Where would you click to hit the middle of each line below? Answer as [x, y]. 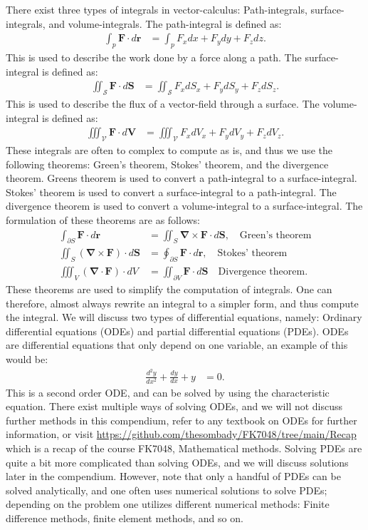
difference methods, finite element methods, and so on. [125, 518]
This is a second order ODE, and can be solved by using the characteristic [168, 392]
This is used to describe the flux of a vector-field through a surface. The [163, 104]
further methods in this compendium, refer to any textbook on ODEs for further [182, 420]
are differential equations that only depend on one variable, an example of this [177, 345]
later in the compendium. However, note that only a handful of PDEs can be [173, 476]
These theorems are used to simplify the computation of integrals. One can [169, 289]
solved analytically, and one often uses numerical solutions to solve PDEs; [167, 490]
